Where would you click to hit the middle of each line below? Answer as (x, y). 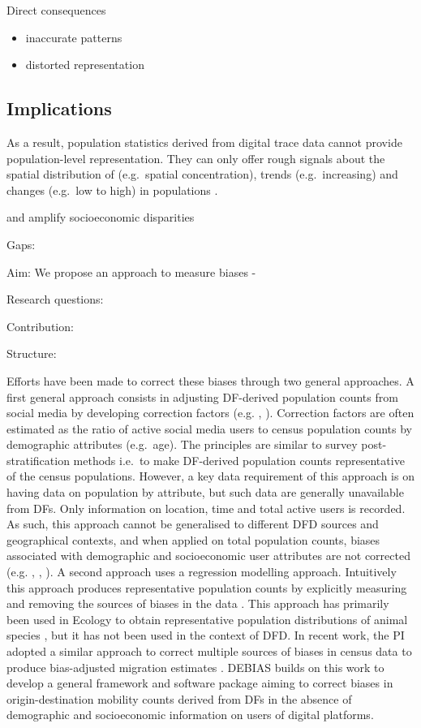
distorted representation (85, 65)
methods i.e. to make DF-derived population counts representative (239, 460)
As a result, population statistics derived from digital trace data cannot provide (204, 142)
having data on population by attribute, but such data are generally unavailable (205, 492)
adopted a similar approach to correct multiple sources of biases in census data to (209, 651)
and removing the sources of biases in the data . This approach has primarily (198, 603)
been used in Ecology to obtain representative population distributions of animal (207, 619)
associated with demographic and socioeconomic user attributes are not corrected (208, 556)
